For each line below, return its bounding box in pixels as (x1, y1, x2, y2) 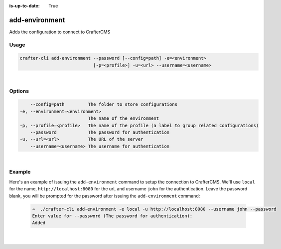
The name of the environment (88, 116, 159, 121)
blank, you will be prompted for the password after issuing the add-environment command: (9, 193, 200, 199)
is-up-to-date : (9, 3, 40, 8)
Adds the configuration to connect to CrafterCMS (9, 29, 111, 35)
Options (9, 87, 29, 94)
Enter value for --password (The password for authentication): (32, 213, 193, 219)
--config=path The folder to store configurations (30, 102, 178, 107)
